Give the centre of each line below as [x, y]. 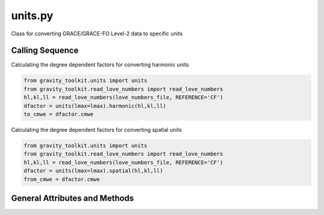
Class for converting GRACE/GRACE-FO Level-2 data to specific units [97, 34]
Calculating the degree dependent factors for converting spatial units [97, 129]
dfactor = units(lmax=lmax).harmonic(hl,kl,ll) [95, 106]
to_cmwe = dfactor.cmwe [59, 114]
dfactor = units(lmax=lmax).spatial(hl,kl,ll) [93, 171]
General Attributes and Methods [73, 198]
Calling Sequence [45, 51]
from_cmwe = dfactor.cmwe [62, 179]
